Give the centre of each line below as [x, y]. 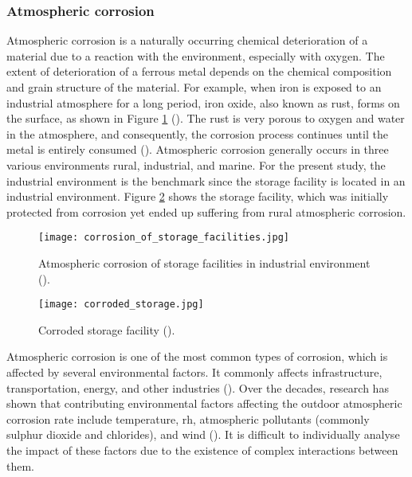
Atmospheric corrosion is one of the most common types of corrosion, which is [197, 356]
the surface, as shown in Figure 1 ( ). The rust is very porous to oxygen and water [206, 118]
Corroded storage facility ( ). [107, 329]
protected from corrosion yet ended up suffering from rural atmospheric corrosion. [206, 211]
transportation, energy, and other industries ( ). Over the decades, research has [198, 387]
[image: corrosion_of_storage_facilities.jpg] [164, 238]
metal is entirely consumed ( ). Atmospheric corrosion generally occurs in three [198, 149]
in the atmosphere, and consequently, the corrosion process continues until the [197, 133]
